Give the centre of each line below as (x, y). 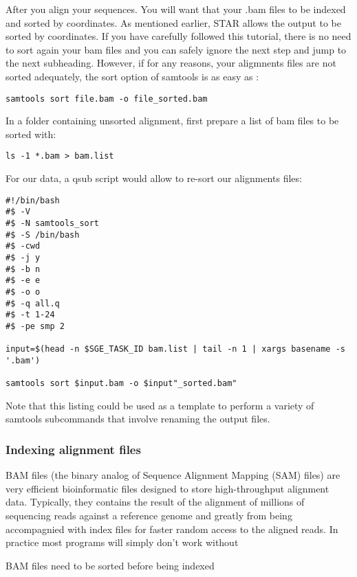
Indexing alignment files (73, 449)
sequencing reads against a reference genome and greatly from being (149, 515)
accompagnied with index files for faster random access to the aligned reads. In (172, 529)
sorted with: (31, 134)
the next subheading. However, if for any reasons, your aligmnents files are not (171, 63)
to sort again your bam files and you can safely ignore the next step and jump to (176, 49)
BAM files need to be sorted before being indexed (110, 565)
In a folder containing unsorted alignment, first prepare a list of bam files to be (172, 121)
